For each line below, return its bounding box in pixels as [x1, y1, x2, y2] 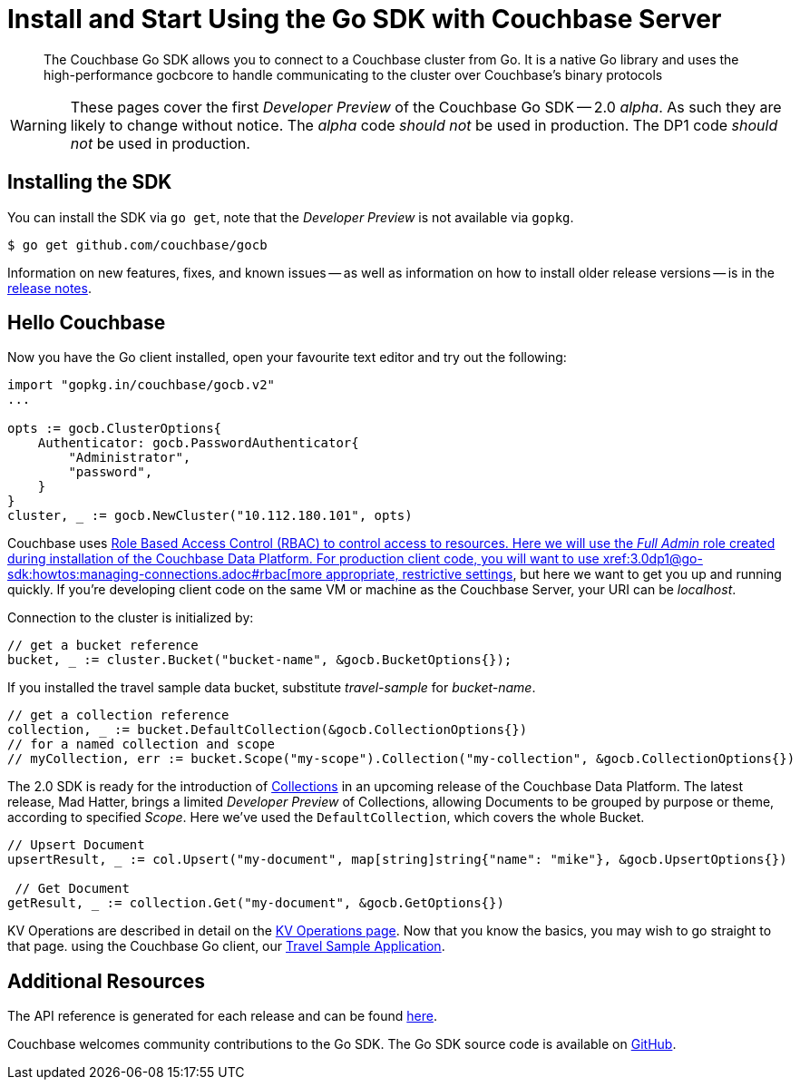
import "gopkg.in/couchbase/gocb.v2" [7, 377, 276, 393]
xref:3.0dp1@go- [602, 551, 703, 567]
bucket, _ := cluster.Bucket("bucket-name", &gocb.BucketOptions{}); [7, 652, 512, 668]
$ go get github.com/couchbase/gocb [7, 237, 268, 252]
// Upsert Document [7, 837, 145, 853]
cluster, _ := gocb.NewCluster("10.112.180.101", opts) [7, 508, 413, 524]
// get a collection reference [7, 708, 229, 723]
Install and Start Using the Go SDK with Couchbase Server [7, 4, 722, 34]
